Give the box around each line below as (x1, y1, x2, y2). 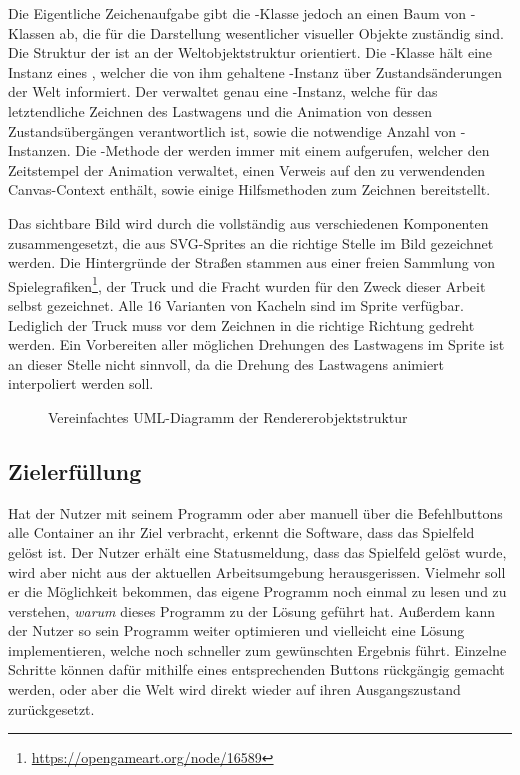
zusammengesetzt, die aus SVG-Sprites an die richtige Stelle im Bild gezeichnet (8, 232, 494, 253)
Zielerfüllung (8, 455, 142, 486)
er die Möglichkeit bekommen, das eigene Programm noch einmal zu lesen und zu (8, 581, 507, 602)
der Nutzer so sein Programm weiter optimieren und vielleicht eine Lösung (8, 620, 465, 641)
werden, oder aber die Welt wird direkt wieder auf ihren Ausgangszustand (8, 679, 461, 700)
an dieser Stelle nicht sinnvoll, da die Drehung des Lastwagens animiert (8, 353, 445, 374)
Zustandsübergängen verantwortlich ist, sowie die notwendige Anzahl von (8, 120, 457, 141)
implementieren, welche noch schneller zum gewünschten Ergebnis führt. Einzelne (8, 639, 507, 660)
